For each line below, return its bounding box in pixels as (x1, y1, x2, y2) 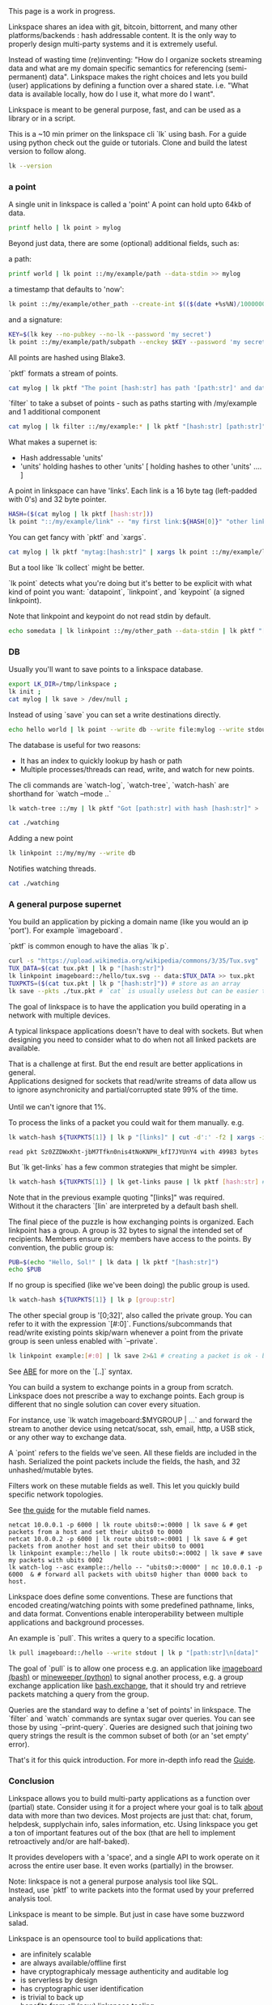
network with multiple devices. (8, 1010, 111, 1020)
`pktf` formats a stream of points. (8, 368, 119, 378)
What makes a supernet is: (8, 437, 97, 447)
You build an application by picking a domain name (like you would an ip (8, 917, 249, 927)
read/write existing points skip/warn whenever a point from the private (8, 1327, 244, 1337)
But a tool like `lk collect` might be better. (8, 563, 145, 572)
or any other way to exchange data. (8, 1433, 127, 1442)
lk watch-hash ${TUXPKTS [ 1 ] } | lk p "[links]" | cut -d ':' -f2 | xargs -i (8, 1133, 266, 1141)
